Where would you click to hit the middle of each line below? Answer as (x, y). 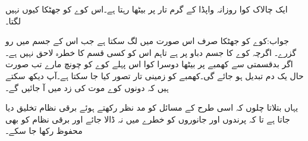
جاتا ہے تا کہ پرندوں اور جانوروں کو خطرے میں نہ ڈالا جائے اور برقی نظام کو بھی (148, 119)
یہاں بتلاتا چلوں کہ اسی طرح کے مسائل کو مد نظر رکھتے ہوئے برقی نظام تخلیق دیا (152, 107)
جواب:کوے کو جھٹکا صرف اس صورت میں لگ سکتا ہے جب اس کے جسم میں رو (147, 41)
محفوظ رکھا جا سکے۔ (44, 131)
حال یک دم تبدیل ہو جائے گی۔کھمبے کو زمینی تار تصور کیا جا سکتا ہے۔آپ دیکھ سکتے (155, 75)
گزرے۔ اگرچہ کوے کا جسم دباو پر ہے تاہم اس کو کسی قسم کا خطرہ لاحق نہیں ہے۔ (151, 52)
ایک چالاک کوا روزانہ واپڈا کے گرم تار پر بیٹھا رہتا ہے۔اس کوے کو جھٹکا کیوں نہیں (147, 9)
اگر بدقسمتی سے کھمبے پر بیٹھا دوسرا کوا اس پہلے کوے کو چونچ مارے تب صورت (149, 64)
